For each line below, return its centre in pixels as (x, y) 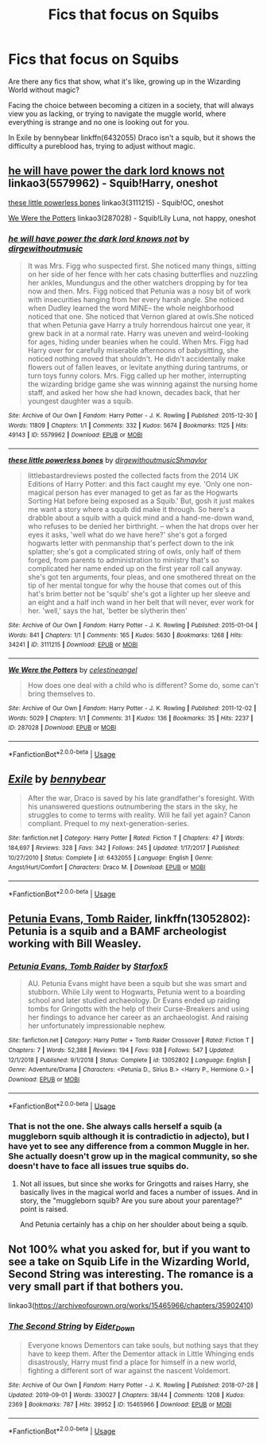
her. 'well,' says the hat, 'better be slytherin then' (108, 611)
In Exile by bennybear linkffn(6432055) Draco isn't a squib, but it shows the (132, 138)
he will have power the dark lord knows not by (99, 239)
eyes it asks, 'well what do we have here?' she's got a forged (128, 535)
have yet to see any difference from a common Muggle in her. (129, 1147)
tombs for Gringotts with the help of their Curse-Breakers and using (138, 1009)
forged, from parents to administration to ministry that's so (124, 560)
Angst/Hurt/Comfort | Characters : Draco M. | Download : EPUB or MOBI (107, 868)
